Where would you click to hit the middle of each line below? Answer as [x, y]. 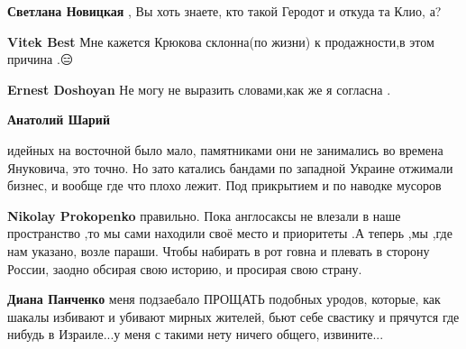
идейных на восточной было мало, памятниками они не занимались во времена [225, 149]
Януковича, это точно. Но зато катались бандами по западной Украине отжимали [230, 167]
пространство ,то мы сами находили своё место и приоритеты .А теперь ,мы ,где [230, 233]
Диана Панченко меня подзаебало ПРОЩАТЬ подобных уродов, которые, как [224, 299]
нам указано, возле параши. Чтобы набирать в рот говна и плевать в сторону [219, 250]
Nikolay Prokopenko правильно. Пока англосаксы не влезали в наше [204, 215]
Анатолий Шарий [59, 119]
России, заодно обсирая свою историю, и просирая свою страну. [185, 268]
